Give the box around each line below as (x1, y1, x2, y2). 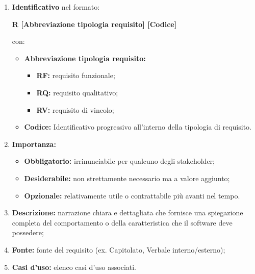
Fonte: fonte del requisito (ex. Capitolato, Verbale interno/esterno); (12, 244, 225, 255)
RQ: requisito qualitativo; (36, 87, 118, 97)
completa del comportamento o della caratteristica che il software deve (12, 217, 233, 228)
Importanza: (12, 138, 56, 149)
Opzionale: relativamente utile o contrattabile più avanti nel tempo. (24, 190, 240, 201)
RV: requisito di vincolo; (36, 104, 114, 115)
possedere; (12, 227, 44, 238)
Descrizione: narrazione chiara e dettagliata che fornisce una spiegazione (12, 207, 243, 218)
